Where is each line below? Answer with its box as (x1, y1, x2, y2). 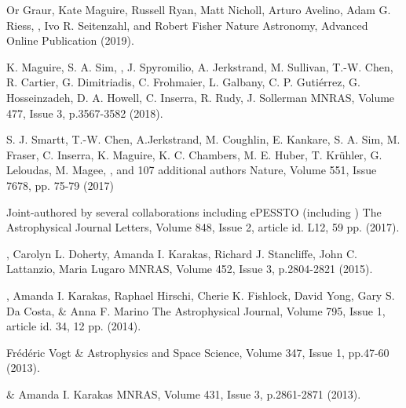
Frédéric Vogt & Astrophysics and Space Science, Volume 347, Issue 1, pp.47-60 (6, 344, 390, 360)
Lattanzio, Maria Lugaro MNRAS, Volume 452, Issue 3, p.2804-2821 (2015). (6, 260, 373, 277)
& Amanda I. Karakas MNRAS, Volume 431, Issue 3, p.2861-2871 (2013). (6, 385, 361, 402)
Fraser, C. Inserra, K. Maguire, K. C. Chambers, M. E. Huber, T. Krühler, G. (6, 146, 382, 162)
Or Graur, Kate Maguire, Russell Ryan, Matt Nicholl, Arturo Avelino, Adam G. (6, 2, 391, 17)
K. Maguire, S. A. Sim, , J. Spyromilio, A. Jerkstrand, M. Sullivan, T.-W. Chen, (6, 58, 393, 75)
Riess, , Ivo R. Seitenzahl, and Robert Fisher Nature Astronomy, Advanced (6, 16, 368, 33)
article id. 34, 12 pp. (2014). (6, 318, 141, 334)
